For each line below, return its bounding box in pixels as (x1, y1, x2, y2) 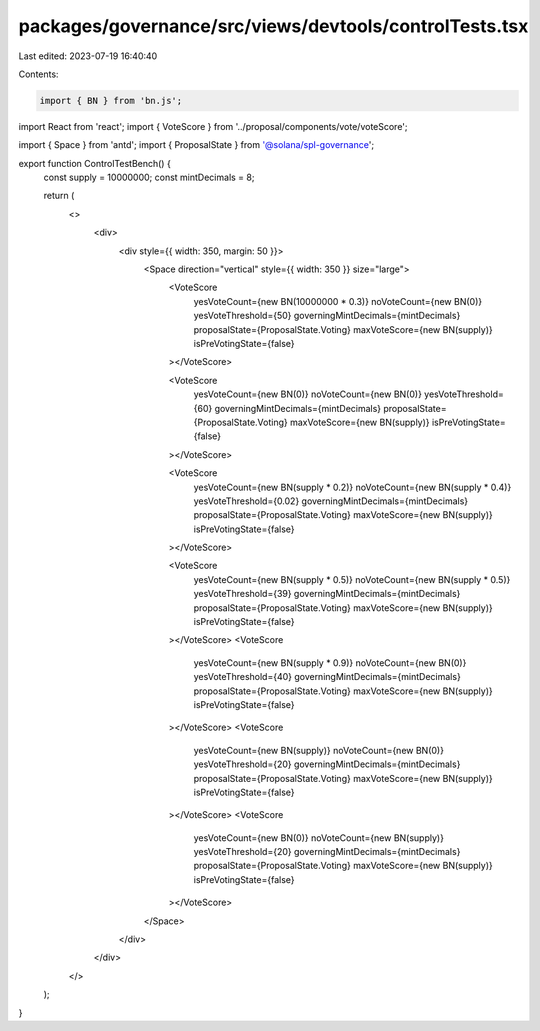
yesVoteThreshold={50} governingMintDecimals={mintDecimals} (193, 310, 461, 322)
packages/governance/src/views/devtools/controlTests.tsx (18, 15, 529, 37)
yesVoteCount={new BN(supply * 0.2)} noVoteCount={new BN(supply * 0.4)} (193, 481, 512, 493)
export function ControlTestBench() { (18, 157, 172, 169)
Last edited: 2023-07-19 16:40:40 (18, 50, 158, 62)
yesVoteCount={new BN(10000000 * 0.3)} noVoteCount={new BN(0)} (193, 295, 483, 307)
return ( (43, 190, 75, 202)
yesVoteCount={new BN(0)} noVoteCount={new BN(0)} (193, 388, 422, 400)
